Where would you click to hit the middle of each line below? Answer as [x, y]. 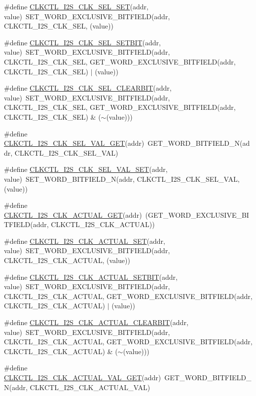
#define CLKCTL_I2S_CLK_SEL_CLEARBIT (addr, [88, 88]
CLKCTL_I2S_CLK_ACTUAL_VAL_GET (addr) [83, 377]
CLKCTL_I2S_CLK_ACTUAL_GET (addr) [73, 214]
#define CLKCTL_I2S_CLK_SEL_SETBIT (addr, [82, 42]
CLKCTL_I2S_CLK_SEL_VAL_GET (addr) [74, 143]
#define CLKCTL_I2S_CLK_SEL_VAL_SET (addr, [86, 169]
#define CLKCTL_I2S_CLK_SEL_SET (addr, [76, 6]
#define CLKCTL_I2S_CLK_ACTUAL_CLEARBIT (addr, [96, 322]
